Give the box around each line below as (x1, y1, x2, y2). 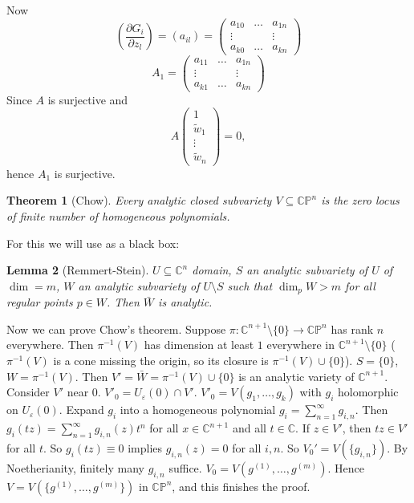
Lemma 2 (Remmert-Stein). (6, 262, 149, 278)
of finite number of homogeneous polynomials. (6, 208, 230, 225)
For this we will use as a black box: (6, 234, 180, 251)
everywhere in (266, 336, 335, 353)
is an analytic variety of (238, 367, 355, 384)
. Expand (59, 401, 104, 418)
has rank (331, 320, 374, 337)
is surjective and (47, 91, 128, 107)
